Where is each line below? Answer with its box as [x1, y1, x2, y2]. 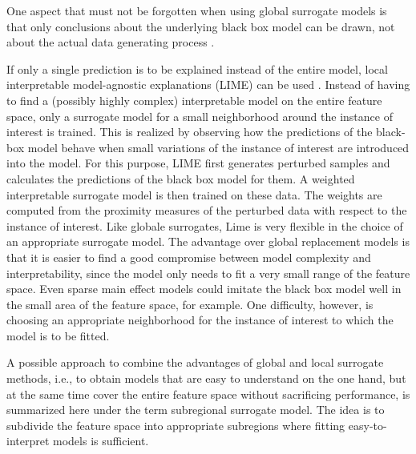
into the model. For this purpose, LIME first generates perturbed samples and [6, 155, 390, 171]
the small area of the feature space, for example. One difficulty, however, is [6, 295, 374, 312]
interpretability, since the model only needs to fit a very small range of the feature [6, 264, 410, 281]
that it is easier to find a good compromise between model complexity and [6, 248, 371, 265]
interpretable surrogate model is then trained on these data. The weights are [6, 186, 382, 203]
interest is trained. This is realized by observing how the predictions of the [6, 123, 373, 140]
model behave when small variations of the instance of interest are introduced [27, 139, 410, 155]
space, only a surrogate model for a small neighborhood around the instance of [6, 107, 393, 124]
